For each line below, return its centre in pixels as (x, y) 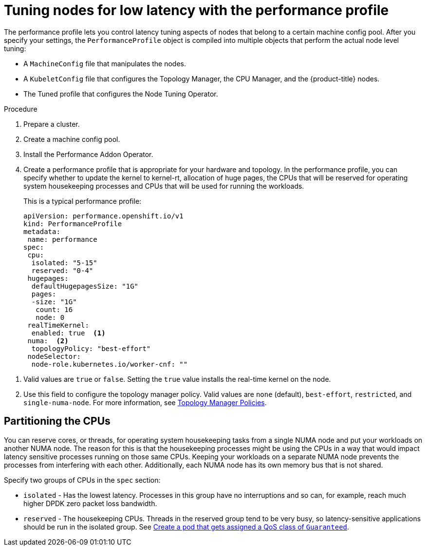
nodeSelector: (54, 356)
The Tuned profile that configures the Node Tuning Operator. (121, 94)
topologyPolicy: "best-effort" (91, 348)
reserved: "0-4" (62, 270)
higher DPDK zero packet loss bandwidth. (90, 503)
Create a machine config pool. (72, 139)
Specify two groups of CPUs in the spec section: (82, 480)
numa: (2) (48, 341)
